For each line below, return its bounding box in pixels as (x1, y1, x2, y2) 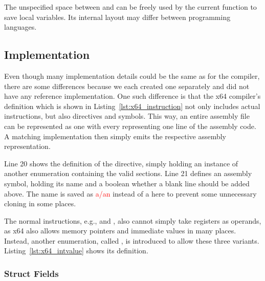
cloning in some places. (4, 198, 76, 209)
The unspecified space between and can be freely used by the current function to (4, 2, 257, 12)
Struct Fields (4, 267, 59, 279)
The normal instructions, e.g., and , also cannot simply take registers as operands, (4, 215, 261, 226)
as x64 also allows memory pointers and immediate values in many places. (4, 225, 236, 236)
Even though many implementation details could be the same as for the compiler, (4, 70, 260, 81)
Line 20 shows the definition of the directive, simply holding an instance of (4, 158, 238, 168)
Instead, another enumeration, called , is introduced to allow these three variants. (4, 235, 259, 246)
